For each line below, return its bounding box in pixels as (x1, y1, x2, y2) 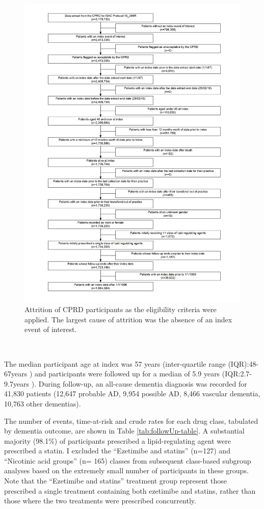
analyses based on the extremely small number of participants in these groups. (4, 465, 249, 476)
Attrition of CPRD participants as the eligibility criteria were (24, 304, 217, 315)
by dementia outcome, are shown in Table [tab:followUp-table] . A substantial (4, 425, 245, 436)
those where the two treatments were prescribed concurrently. (4, 495, 196, 506)
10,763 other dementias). (4, 398, 81, 409)
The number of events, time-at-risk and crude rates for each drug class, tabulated (4, 415, 258, 426)
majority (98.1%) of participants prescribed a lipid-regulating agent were (4, 435, 231, 446)
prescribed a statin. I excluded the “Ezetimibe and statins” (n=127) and (4, 445, 230, 456)
